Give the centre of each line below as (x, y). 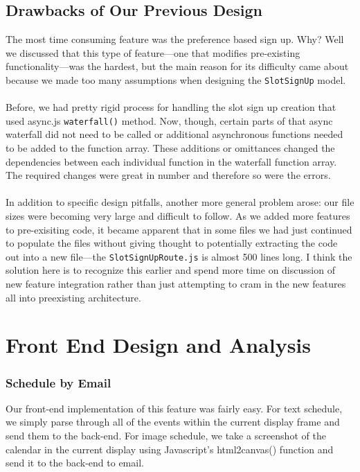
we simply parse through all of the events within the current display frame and (173, 422)
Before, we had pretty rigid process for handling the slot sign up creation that (171, 107)
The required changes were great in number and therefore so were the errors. (168, 175)
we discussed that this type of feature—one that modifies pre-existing (153, 52)
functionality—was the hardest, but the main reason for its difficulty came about (177, 66)
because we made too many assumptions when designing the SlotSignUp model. (176, 79)
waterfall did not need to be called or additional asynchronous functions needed (174, 134)
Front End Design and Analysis (159, 345)
